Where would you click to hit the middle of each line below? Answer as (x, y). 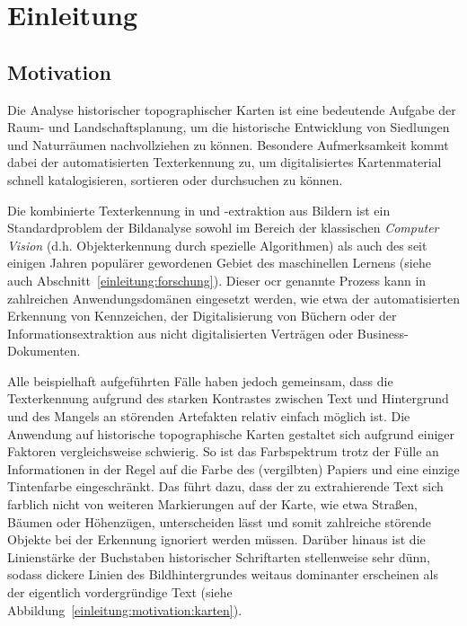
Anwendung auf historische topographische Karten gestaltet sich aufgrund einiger (231, 433)
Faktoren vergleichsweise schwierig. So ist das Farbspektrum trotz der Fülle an (223, 451)
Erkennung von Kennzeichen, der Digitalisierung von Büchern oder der (202, 316)
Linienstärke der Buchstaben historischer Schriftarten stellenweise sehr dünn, (219, 556)
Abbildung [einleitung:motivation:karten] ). (125, 609)
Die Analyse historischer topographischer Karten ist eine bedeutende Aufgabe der (232, 109)
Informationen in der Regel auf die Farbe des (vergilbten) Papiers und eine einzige (233, 468)
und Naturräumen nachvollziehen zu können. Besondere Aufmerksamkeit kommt (228, 144)
